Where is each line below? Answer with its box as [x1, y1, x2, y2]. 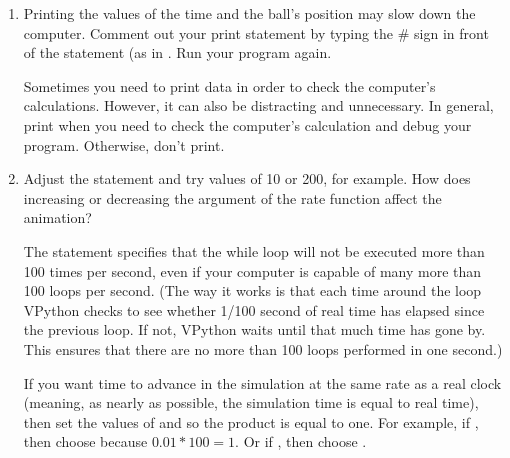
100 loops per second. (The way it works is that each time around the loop [23, 280, 482, 301]
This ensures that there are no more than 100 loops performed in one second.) [23, 338, 503, 359]
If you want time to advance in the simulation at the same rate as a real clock [23, 372, 502, 393]
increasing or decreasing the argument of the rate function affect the [23, 187, 442, 208]
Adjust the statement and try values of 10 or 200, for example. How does [23, 168, 471, 189]
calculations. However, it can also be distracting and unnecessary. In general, [23, 95, 494, 116]
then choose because [23, 431, 148, 452]
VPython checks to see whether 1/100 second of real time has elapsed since [23, 299, 485, 320]
